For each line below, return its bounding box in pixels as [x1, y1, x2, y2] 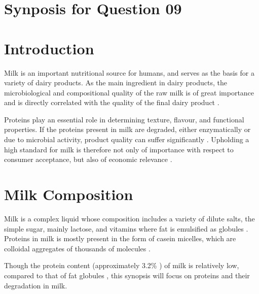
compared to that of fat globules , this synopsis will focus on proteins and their [4, 270, 250, 280]
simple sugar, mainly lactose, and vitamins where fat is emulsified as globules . [4, 223, 248, 234]
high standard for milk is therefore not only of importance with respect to [4, 144, 234, 154]
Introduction [4, 38, 94, 58]
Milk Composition [4, 184, 133, 205]
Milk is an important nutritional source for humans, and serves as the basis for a [4, 67, 254, 78]
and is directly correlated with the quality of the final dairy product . [4, 97, 219, 108]
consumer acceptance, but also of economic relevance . [4, 154, 172, 165]
